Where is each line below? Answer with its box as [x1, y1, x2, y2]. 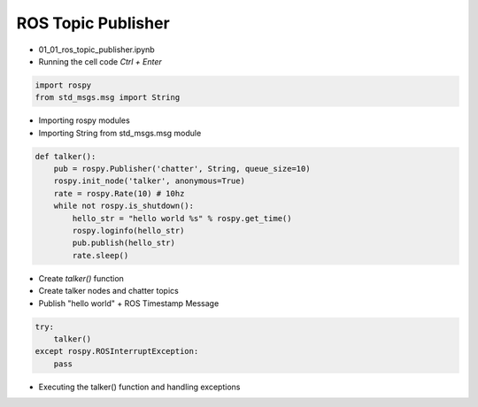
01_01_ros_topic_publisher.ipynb [38, 44, 155, 55]
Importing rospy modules [38, 115, 130, 126]
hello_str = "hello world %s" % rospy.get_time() [72, 213, 292, 223]
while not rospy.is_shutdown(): [53, 201, 195, 211]
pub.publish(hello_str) [72, 238, 176, 248]
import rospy [35, 80, 92, 90]
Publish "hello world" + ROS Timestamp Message [38, 297, 220, 309]
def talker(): [35, 151, 96, 161]
